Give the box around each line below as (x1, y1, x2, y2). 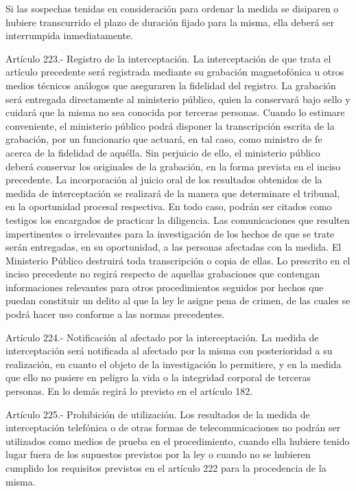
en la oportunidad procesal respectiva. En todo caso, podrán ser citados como (5, 199, 332, 214)
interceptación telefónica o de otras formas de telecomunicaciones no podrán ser (5, 420, 341, 435)
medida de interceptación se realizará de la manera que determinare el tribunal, (5, 185, 340, 200)
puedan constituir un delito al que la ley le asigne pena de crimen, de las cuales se (5, 293, 351, 308)
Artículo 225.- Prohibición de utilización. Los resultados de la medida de (5, 407, 310, 421)
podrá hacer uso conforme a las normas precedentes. (5, 307, 225, 321)
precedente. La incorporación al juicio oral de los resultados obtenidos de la (5, 172, 322, 187)
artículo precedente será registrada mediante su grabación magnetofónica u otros (5, 65, 344, 79)
